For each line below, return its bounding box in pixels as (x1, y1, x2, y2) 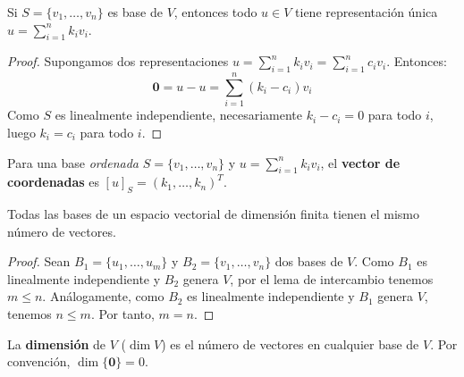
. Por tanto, (90, 305, 155, 323)
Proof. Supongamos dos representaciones (7, 52, 229, 71)
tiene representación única (295, 3, 438, 21)
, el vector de (320, 153, 401, 172)
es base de (107, 3, 163, 21)
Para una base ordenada (7, 153, 139, 172)
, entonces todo (173, 3, 257, 21)
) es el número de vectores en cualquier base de (161, 334, 419, 353)
